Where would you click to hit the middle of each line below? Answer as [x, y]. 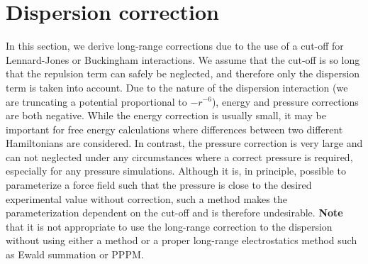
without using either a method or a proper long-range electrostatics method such [182, 240]
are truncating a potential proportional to [96, 101]
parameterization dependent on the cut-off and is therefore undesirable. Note [174, 213]
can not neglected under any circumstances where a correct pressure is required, [179, 156]
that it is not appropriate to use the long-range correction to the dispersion [169, 226]
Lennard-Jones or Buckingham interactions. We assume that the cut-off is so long [183, 59]
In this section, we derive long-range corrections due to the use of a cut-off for [175, 46]
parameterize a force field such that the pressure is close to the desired [159, 185]
